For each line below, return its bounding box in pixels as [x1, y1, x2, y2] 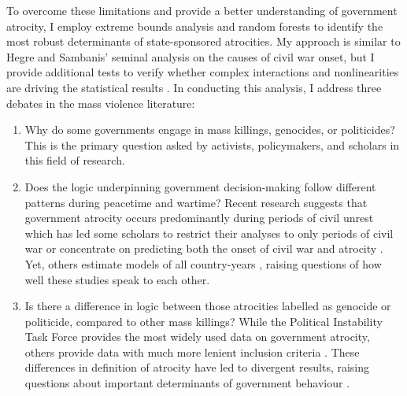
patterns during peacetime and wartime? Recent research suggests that [24, 194, 368, 210]
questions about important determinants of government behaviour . [24, 375, 350, 391]
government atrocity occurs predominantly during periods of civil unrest [24, 209, 374, 226]
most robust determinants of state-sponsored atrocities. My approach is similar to [6, 33, 401, 50]
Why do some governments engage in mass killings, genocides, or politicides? [24, 121, 395, 138]
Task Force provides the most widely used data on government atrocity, [24, 328, 370, 345]
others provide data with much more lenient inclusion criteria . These [24, 343, 360, 360]
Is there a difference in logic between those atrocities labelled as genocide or [24, 298, 391, 314]
